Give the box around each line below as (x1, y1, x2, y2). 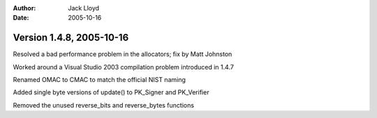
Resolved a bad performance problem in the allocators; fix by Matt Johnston (13, 50, 232, 58)
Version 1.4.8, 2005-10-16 (13, 32, 129, 44)
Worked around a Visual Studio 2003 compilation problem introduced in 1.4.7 (13, 62, 234, 71)
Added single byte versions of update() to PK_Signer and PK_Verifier (13, 88, 209, 96)
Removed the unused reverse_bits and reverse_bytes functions (13, 101, 195, 109)
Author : (13, 4, 36, 12)
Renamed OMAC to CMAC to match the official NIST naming (13, 76, 186, 84)
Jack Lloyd (68, 4, 100, 12)
